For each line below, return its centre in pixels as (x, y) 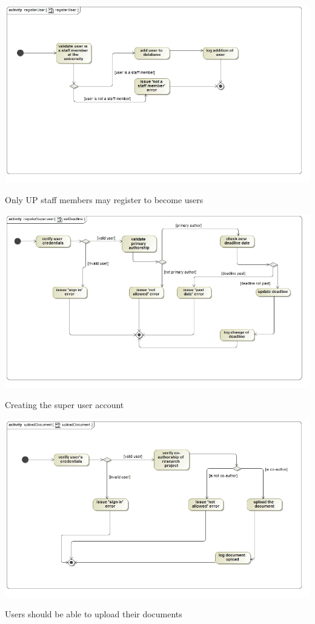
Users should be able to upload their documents (94, 614)
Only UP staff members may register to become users (104, 199)
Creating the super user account (65, 405)
